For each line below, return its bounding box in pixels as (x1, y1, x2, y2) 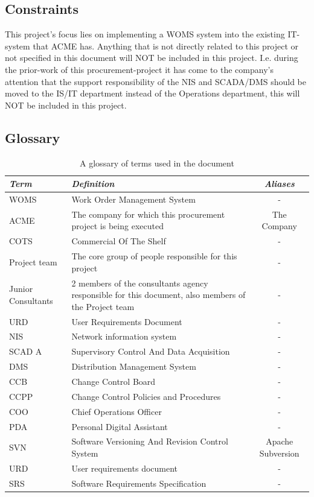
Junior (9, 282, 33, 295)
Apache (266, 435, 293, 448)
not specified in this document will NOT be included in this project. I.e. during (5, 51, 298, 64)
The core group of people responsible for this (71, 250, 237, 262)
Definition (71, 177, 115, 190)
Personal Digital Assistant (71, 420, 168, 432)
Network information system (71, 330, 177, 343)
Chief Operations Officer (71, 405, 162, 417)
